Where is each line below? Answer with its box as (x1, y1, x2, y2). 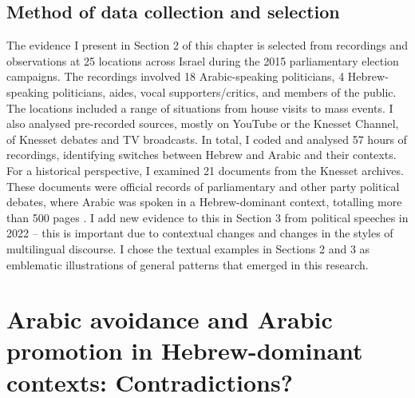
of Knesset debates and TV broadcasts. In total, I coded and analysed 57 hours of (6, 130, 407, 147)
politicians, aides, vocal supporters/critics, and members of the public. (52, 83, 397, 100)
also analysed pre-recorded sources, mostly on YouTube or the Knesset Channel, (6, 115, 399, 132)
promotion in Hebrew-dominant (6, 334, 363, 367)
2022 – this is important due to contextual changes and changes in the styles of (6, 225, 393, 241)
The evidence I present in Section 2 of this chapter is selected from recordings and (6, 37, 408, 54)
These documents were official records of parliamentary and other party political (6, 177, 400, 194)
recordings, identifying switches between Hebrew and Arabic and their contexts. (6, 146, 397, 163)
